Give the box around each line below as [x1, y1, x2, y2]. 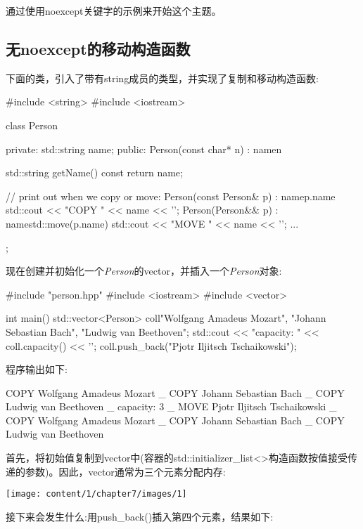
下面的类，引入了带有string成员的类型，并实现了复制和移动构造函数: [6, 70, 319, 85]
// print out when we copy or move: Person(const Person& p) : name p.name [6, 188, 336, 203]
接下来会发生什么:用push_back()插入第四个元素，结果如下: [6, 509, 274, 523]
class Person [6, 117, 58, 132]
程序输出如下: [6, 362, 68, 377]
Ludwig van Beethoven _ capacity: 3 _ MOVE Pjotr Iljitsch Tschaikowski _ [6, 399, 337, 414]
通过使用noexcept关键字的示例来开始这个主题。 [6, 4, 222, 18]
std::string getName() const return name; [6, 165, 183, 180]
